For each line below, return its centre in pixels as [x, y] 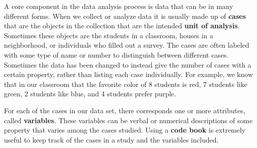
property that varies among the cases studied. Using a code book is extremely [125, 130]
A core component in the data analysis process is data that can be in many [119, 6]
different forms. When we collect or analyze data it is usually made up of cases [125, 16]
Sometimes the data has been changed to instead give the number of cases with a [128, 64]
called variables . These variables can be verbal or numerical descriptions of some [128, 120]
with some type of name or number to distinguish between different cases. [116, 54]
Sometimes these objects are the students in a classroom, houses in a [109, 35]
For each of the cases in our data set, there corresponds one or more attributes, [125, 110]
